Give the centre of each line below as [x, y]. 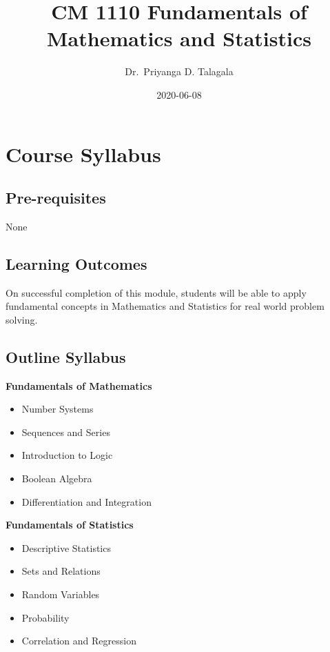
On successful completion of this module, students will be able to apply [156, 292]
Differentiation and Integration [86, 501]
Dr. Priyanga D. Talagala [179, 71]
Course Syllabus [83, 154]
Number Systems [58, 409]
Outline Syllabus [66, 356]
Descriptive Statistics [66, 547]
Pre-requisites [56, 198]
